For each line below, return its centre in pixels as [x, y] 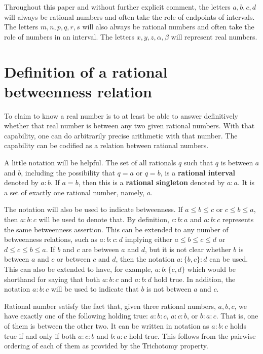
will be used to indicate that [95, 289]
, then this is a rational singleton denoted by [152, 182]
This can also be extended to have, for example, [79, 269]
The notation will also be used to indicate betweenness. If [93, 209]
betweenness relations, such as [51, 239]
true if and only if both [40, 335]
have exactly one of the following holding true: [76, 316]
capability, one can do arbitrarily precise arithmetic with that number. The [121, 135]
